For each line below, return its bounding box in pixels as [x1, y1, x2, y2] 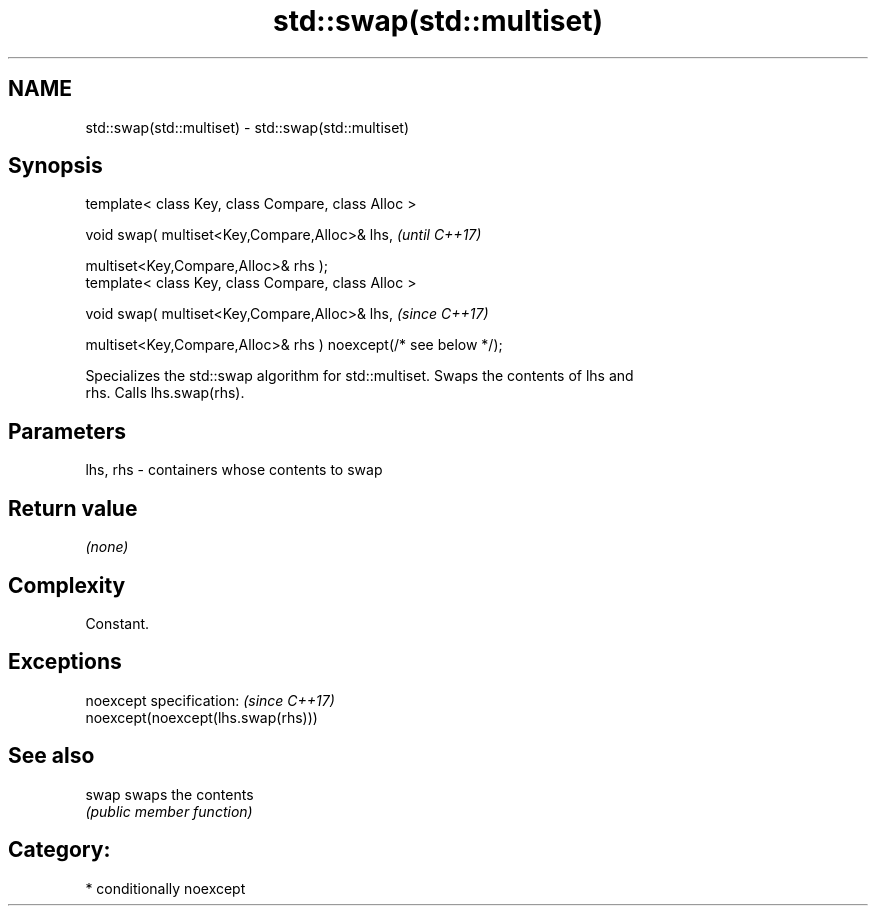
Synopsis [8, 153, 103, 179]
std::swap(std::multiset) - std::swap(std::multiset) [85, 118, 410, 136]
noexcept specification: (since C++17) [85, 691, 335, 709]
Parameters [8, 418, 126, 444]
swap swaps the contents [85, 785, 254, 803]
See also [8, 743, 95, 769]
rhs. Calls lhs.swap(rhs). [85, 384, 245, 402]
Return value [8, 495, 138, 521]
